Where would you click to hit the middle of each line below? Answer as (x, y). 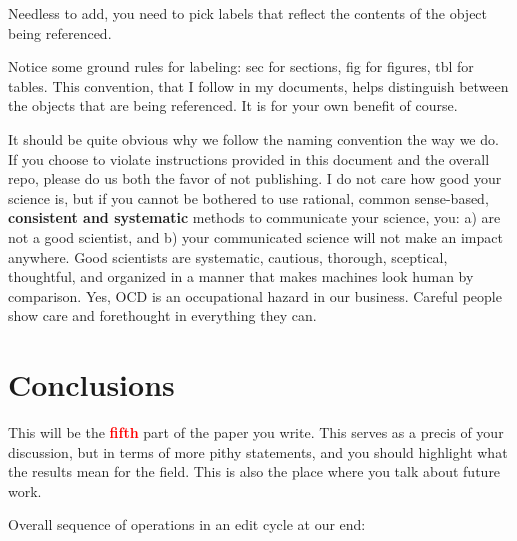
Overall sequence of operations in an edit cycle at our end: (187, 524)
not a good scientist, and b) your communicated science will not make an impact (255, 236)
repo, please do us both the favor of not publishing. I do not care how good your (255, 178)
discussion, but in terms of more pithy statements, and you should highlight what (258, 451)
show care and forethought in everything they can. (162, 315)
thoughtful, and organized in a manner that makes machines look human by (241, 276)
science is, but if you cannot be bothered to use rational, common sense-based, (248, 197)
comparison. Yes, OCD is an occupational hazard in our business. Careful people (255, 295)
